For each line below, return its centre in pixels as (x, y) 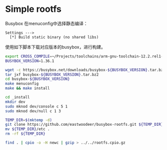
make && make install (28, 88)
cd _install (17, 98)
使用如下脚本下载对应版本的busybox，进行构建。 (55, 47)
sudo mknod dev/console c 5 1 (37, 106)
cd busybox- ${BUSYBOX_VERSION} (38, 79)
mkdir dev (15, 102)
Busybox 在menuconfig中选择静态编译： (46, 23)
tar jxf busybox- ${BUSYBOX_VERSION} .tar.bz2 (52, 75)
